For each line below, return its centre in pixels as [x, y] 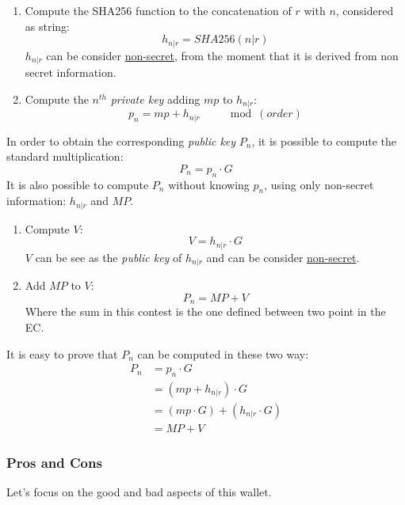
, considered [365, 10]
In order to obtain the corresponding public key [121, 140]
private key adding [155, 99]
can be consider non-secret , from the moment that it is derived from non [222, 55]
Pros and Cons [54, 462]
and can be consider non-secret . [283, 257]
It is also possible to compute [78, 184]
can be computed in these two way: [223, 353]
